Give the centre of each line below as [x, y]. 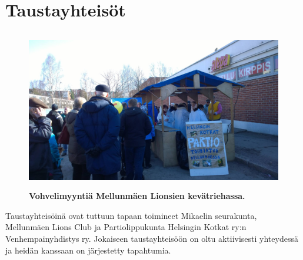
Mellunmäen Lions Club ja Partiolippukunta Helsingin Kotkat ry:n [126, 227]
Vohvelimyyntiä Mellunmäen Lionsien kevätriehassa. [137, 196]
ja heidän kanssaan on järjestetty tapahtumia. [88, 250]
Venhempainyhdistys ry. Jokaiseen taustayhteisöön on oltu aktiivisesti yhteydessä [152, 239]
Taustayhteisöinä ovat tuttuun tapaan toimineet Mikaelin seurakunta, [131, 215]
